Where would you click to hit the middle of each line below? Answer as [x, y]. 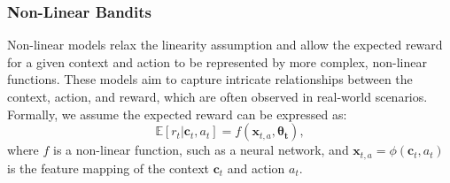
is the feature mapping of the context [109, 168]
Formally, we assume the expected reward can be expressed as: [177, 114]
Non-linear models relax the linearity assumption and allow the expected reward [225, 45]
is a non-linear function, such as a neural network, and [201, 150]
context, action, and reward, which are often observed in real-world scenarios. [217, 96]
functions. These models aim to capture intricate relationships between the [210, 79]
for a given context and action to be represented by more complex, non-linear [217, 61]
